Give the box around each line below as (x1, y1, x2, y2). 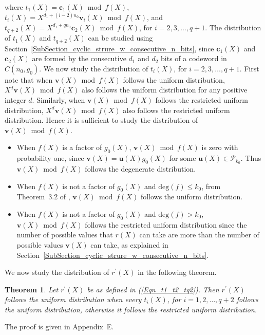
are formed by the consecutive (32, 53, 126, 64)
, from (201, 180, 221, 191)
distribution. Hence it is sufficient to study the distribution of (5, 115, 198, 125)
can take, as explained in (90, 239, 168, 250)
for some (169, 153, 196, 163)
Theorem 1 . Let (5, 284, 59, 294)
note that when (5, 74, 53, 85)
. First (239, 63, 259, 73)
